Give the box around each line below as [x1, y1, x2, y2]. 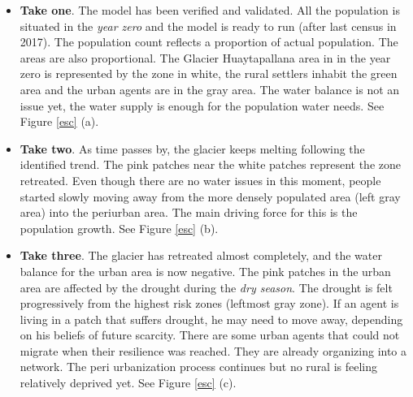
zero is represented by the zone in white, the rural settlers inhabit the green [20, 65, 398, 82]
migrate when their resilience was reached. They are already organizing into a [20, 342, 407, 359]
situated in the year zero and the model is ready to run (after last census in [20, 17, 397, 34]
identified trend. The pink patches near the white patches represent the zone [20, 156, 401, 173]
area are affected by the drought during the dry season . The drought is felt [20, 278, 393, 296]
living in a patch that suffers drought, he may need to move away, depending [20, 310, 403, 327]
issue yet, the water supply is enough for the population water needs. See [20, 97, 385, 114]
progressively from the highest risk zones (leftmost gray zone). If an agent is [20, 295, 399, 312]
